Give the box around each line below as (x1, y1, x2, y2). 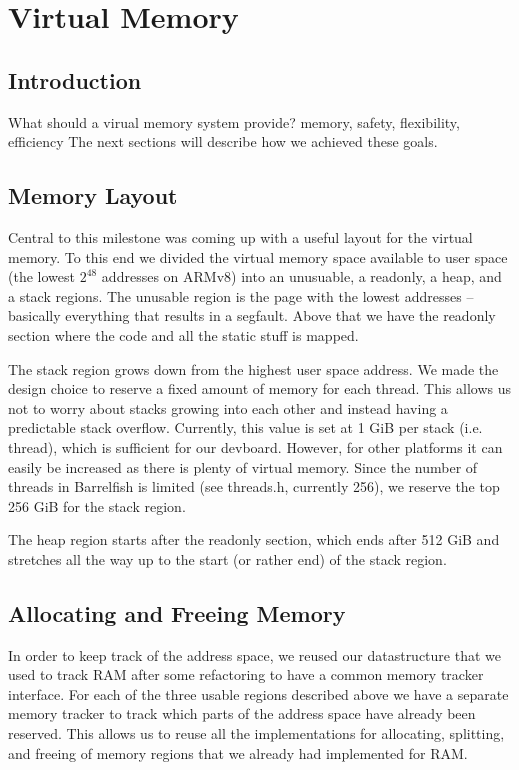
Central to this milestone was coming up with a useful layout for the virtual (8, 226, 473, 247)
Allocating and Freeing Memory (8, 597, 346, 628)
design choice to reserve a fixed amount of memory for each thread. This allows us (8, 378, 511, 399)
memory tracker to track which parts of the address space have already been (8, 703, 476, 724)
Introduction (8, 64, 142, 95)
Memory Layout (8, 180, 178, 211)
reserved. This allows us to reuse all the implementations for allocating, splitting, (8, 723, 505, 744)
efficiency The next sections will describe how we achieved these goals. (8, 131, 438, 152)
